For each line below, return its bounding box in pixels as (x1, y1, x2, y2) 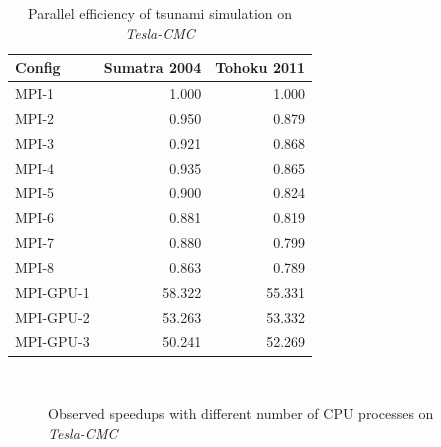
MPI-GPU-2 (15, 306, 90, 327)
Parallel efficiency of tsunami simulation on (28, 3, 293, 23)
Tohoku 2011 (215, 57, 306, 78)
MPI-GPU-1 (15, 281, 90, 302)
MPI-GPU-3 (15, 331, 90, 352)
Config (15, 57, 61, 78)
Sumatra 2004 (103, 57, 202, 78)
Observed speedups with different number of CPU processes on (48, 403, 434, 424)
